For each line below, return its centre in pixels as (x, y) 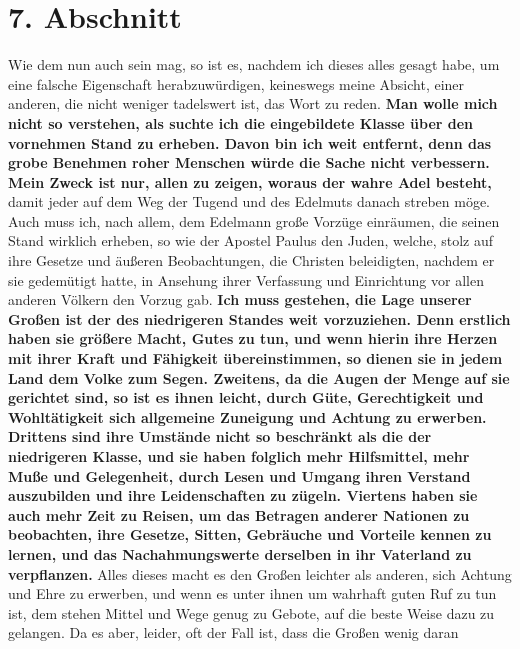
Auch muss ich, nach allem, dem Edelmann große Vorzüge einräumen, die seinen (254, 220)
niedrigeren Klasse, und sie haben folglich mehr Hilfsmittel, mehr (239, 456)
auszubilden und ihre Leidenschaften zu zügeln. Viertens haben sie (243, 495)
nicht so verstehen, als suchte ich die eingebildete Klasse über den (241, 122)
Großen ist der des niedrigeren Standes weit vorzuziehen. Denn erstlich (259, 318)
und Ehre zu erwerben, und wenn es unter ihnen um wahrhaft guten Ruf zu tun (252, 593)
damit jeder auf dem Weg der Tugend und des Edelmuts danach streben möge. (249, 201)
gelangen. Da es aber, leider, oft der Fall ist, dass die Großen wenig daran (233, 632)
